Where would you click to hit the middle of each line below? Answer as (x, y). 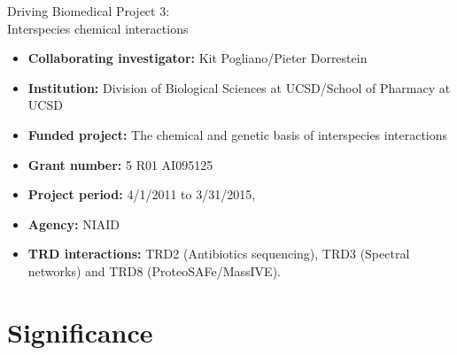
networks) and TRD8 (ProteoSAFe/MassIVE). (154, 270)
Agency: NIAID (74, 224)
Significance (80, 332)
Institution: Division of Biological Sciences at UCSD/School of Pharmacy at (239, 87)
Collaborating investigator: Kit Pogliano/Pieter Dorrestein (198, 58)
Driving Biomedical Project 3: (89, 11)
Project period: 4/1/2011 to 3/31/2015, (142, 194)
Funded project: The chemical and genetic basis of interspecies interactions (238, 134)
